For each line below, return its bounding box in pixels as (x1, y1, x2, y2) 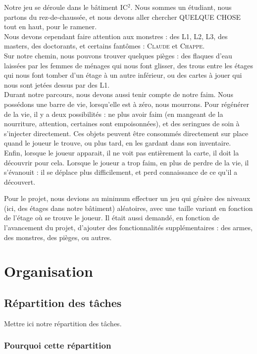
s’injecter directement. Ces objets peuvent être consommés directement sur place (4, 128, 249, 138)
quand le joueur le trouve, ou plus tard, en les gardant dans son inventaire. (4, 138, 231, 148)
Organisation (4, 261, 93, 281)
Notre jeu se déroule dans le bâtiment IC (4, 2, 128, 12)
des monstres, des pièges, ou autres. (4, 232, 112, 242)
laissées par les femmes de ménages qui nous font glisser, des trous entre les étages (4, 60, 254, 70)
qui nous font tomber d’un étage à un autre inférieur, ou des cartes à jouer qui (4, 70, 242, 80)
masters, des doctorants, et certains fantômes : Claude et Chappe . (4, 41, 205, 51)
